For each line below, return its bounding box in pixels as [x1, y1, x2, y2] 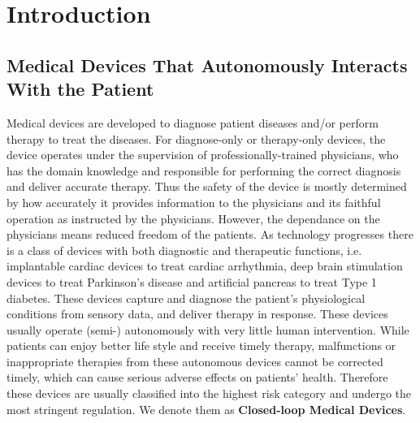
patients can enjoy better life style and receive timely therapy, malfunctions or [6, 337, 396, 354]
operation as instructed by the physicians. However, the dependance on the [6, 209, 380, 227]
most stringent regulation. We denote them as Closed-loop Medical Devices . [6, 400, 406, 417]
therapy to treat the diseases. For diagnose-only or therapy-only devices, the [6, 130, 386, 147]
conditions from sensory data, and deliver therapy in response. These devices [6, 305, 388, 322]
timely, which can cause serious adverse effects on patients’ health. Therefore [6, 369, 388, 386]
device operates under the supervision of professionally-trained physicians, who [6, 146, 399, 163]
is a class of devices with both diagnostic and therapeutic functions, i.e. [6, 241, 362, 258]
